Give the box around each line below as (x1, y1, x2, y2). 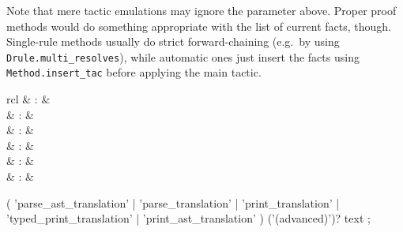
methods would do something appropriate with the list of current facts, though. (6, 17, 392, 34)
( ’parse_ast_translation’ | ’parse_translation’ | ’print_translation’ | (6, 194, 340, 211)
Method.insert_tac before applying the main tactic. (6, 64, 262, 80)
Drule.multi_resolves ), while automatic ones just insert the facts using (6, 48, 360, 65)
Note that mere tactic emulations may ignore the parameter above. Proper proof (6, 2, 397, 18)
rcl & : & (6, 91, 51, 107)
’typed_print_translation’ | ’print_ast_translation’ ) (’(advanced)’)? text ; (6, 210, 371, 226)
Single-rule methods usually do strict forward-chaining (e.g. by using (6, 33, 340, 50)
